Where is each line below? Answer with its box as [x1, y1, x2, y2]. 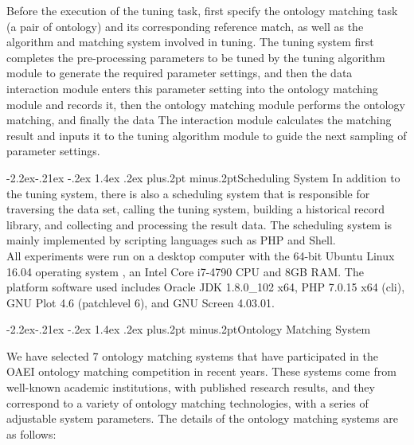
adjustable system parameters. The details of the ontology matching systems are [6, 410, 398, 427]
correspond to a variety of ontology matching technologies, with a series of [6, 394, 369, 411]
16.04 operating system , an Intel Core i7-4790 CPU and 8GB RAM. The [6, 263, 364, 279]
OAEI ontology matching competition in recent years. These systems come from [6, 363, 396, 380]
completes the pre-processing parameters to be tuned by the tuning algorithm [6, 49, 385, 65]
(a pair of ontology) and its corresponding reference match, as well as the [6, 18, 364, 34]
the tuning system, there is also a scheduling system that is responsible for [6, 185, 370, 201]
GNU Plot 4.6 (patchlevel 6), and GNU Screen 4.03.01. [6, 294, 275, 310]
